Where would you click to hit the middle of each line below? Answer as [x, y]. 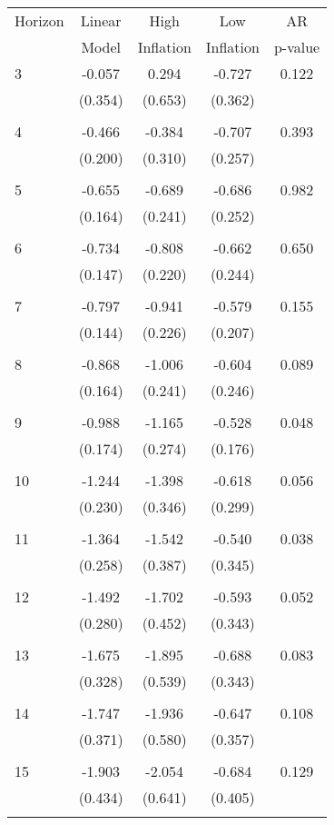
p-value [297, 47]
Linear [101, 20]
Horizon [39, 20]
